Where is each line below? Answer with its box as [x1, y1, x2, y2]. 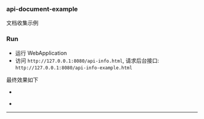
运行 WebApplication [15, 49, 67, 56]
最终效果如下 [6, 76, 38, 83]
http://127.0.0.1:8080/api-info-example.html [15, 65, 132, 71]
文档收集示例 [6, 19, 38, 27]
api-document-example [6, 5, 78, 13]
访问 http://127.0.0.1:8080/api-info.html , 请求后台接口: [15, 57, 160, 64]
